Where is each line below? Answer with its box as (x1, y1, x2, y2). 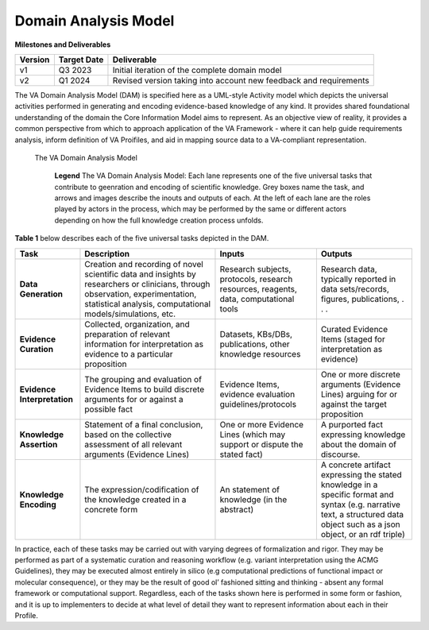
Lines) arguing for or (320, 388, 397, 400)
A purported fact (320, 419, 383, 430)
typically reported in (320, 273, 396, 284)
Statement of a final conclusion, (84, 419, 203, 430)
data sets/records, (320, 283, 389, 294)
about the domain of (320, 439, 397, 450)
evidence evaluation (219, 388, 296, 400)
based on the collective (84, 429, 172, 440)
